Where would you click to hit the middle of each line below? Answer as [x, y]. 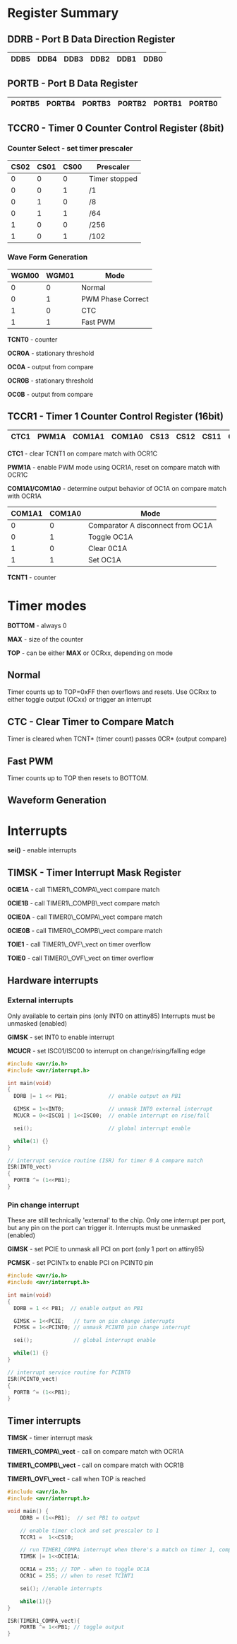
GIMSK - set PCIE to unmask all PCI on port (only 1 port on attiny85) [106, 1249]
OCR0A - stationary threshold [51, 353]
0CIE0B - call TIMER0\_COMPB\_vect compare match [85, 931]
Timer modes [47, 606]
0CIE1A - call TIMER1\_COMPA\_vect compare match [84, 890]
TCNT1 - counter [32, 577]
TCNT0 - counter [32, 339]
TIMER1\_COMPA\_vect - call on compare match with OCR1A [96, 1452]
